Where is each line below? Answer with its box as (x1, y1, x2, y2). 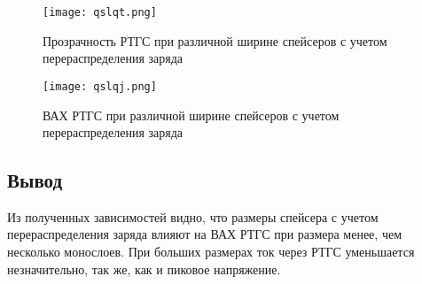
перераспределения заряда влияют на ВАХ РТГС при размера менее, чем (7, 225, 402, 243)
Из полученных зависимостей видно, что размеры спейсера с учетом (7, 207, 379, 226)
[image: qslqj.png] (43, 80, 157, 93)
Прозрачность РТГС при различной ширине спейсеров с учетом (43, 31, 387, 50)
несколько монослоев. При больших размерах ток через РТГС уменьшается (7, 242, 415, 261)
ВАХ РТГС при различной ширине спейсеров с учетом (43, 105, 340, 124)
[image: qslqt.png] (43, 6, 157, 19)
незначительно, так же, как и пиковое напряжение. (7, 259, 281, 278)
